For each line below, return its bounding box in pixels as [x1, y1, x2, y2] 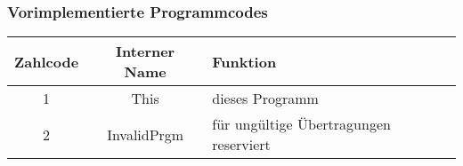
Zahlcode [14, 51, 79, 72]
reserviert [212, 134, 271, 155]
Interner [116, 41, 175, 62]
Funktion [212, 51, 277, 72]
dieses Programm [212, 88, 319, 109]
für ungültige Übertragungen [212, 114, 391, 135]
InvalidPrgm [107, 123, 184, 145]
